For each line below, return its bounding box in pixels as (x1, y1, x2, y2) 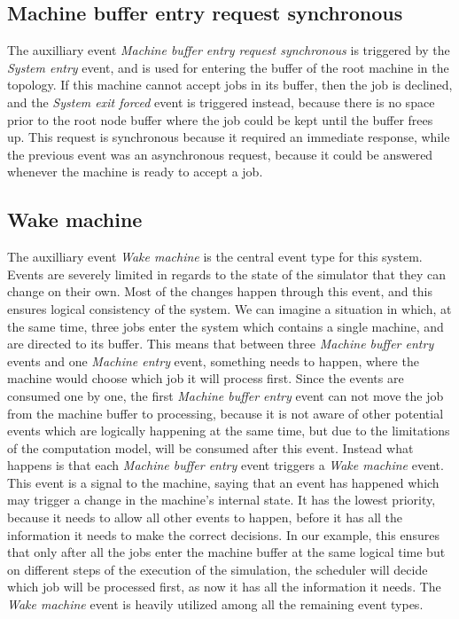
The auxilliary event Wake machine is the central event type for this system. (7, 247, 423, 266)
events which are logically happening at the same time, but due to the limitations (7, 421, 450, 440)
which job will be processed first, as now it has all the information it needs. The (7, 577, 441, 596)
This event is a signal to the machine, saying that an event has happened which (7, 473, 440, 491)
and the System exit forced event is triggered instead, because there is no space (7, 92, 435, 111)
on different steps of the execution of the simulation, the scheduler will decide (7, 560, 428, 578)
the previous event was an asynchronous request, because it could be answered (7, 145, 433, 163)
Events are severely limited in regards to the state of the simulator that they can (7, 264, 447, 283)
